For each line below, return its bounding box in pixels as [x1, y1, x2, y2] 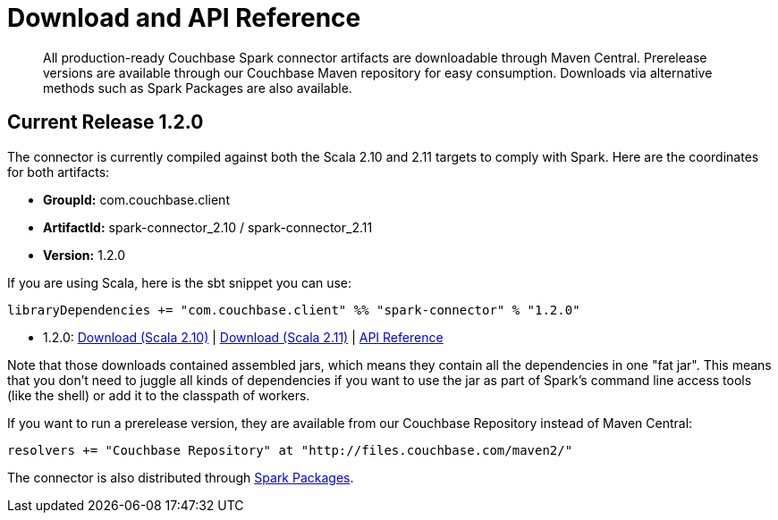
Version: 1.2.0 [43, 247, 125, 263]
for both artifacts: [7, 164, 110, 180]
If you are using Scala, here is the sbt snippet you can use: [7, 274, 352, 290]
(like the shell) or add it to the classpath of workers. [7, 387, 310, 403]
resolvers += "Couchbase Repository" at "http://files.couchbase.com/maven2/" [7, 442, 573, 457]
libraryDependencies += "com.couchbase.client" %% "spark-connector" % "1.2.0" [7, 302, 580, 317]
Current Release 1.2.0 [7, 111, 204, 134]
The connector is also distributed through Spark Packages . [7, 469, 354, 485]
